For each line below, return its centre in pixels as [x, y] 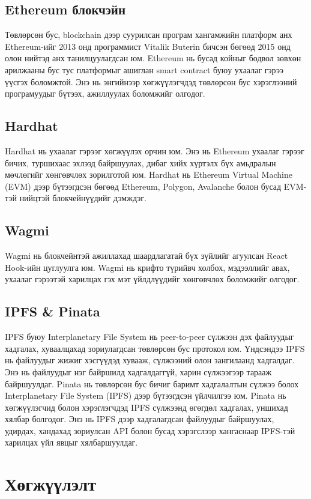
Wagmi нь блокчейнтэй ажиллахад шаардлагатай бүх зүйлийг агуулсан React [146, 256]
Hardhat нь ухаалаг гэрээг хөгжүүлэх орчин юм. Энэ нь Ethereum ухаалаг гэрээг [155, 150]
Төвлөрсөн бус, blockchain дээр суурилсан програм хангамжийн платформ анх [149, 35]
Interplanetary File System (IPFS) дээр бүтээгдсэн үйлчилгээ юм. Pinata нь [146, 395]
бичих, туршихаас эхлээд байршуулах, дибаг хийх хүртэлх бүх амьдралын [140, 162]
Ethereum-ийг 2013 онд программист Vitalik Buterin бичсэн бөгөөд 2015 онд [148, 46]
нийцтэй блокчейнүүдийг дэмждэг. [83, 198]
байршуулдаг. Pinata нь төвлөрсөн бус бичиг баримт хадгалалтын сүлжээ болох [152, 383]
